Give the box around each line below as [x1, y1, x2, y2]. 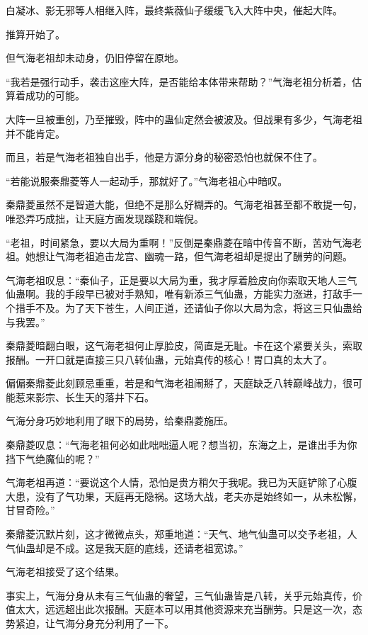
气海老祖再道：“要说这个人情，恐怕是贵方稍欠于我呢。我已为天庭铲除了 [6, 475, 338, 490]
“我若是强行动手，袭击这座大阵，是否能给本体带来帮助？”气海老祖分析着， [6, 74, 352, 89]
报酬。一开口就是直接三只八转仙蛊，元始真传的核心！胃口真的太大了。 [6, 352, 333, 366]
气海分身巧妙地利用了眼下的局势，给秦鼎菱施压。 [6, 413, 234, 428]
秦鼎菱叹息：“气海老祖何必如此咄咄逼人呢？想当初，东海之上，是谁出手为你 [6, 437, 357, 452]
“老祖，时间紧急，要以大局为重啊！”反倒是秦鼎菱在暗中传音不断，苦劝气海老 [6, 235, 362, 249]
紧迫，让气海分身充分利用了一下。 [15, 616, 174, 630]
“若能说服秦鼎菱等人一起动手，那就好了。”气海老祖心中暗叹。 [6, 173, 288, 188]
